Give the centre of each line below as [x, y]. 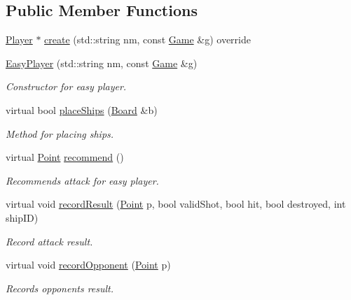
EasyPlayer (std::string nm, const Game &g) [102, 63]
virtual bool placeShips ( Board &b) [82, 109]
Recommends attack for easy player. [82, 180]
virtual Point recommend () [65, 157]
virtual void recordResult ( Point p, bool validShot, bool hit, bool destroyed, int [176, 204]
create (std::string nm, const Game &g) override [147, 40]
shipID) [22, 217]
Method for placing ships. [60, 133]
